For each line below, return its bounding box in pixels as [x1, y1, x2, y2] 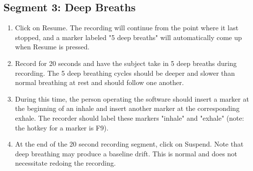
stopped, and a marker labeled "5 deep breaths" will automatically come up [15, 32, 242, 42]
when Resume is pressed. [15, 42, 90, 52]
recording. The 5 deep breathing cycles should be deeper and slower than [15, 67, 235, 78]
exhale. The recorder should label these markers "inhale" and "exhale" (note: [15, 112, 244, 123]
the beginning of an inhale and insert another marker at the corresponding [15, 103, 240, 113]
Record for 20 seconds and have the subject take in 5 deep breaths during [15, 58, 237, 68]
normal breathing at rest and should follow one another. [15, 77, 184, 87]
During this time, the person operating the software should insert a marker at [15, 93, 249, 104]
